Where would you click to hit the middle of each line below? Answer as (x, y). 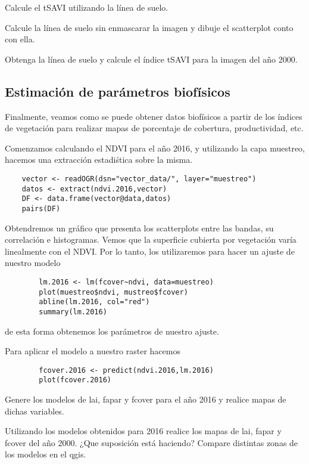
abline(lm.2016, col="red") (94, 302)
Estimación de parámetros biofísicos (118, 91)
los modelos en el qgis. (46, 454)
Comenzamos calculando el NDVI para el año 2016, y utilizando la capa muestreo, (155, 148)
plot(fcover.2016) (75, 380)
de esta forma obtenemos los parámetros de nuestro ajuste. (112, 331)
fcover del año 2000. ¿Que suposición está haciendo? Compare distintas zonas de (152, 442)
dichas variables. (35, 411)
